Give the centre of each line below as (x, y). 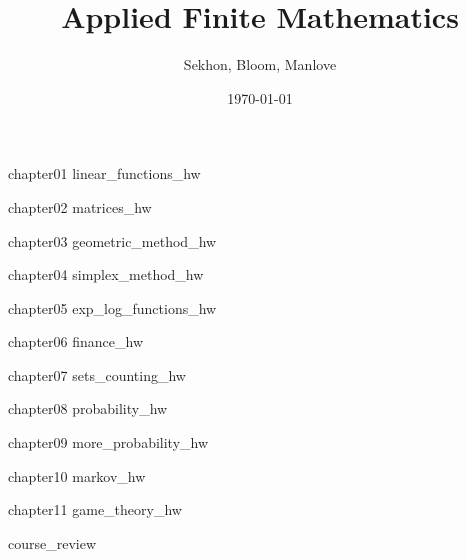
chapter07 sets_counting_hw (97, 374)
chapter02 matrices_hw (80, 206)
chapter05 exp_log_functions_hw (112, 307)
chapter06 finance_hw (76, 341)
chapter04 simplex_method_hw (106, 274)
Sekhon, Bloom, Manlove (260, 64)
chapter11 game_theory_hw (95, 509)
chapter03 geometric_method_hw (112, 240)
